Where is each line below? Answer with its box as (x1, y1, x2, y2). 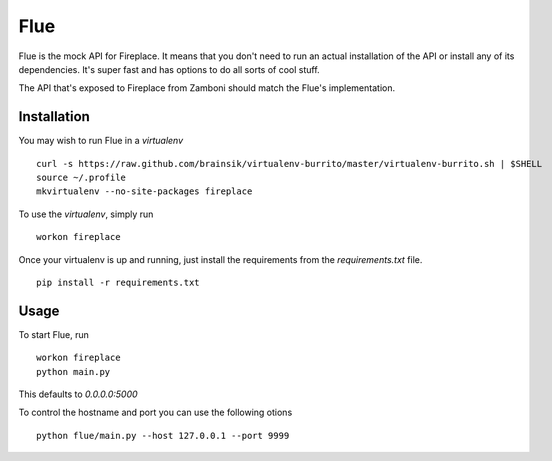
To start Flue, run (18, 328, 90, 340)
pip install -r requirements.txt (36, 276, 200, 288)
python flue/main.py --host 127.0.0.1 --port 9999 (36, 430, 290, 441)
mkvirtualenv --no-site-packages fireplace (36, 186, 253, 197)
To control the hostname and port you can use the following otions (18, 406, 293, 419)
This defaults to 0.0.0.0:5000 (18, 388, 139, 400)
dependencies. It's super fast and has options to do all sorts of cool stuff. (18, 63, 320, 75)
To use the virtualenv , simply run (18, 208, 154, 220)
